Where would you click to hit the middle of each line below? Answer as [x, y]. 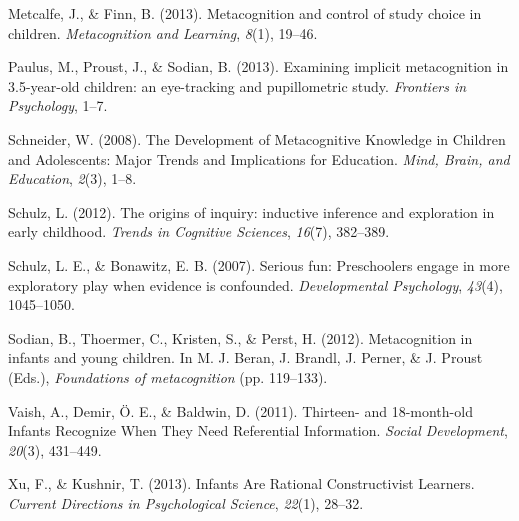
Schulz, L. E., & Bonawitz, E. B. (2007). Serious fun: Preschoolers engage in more [259, 264]
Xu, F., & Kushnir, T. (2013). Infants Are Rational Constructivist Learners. [241, 483]
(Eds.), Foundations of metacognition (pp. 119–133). [168, 376]
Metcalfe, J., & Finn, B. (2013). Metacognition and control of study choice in [245, 13]
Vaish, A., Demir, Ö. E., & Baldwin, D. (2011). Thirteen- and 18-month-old [240, 410]
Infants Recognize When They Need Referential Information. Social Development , [258, 430]
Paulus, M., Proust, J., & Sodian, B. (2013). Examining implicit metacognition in [258, 66]
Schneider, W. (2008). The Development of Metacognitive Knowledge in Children [257, 138]
